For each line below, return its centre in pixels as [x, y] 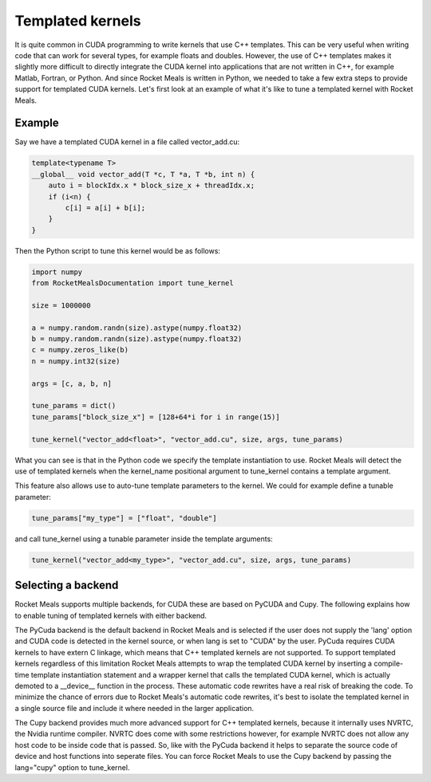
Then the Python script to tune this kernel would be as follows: [118, 250]
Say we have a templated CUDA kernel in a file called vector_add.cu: [127, 142]
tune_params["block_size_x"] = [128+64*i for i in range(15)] [156, 417]
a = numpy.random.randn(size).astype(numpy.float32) [137, 328]
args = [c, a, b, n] [71, 383]
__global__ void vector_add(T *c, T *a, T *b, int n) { [143, 174]
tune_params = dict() [74, 406]
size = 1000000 [61, 305]
